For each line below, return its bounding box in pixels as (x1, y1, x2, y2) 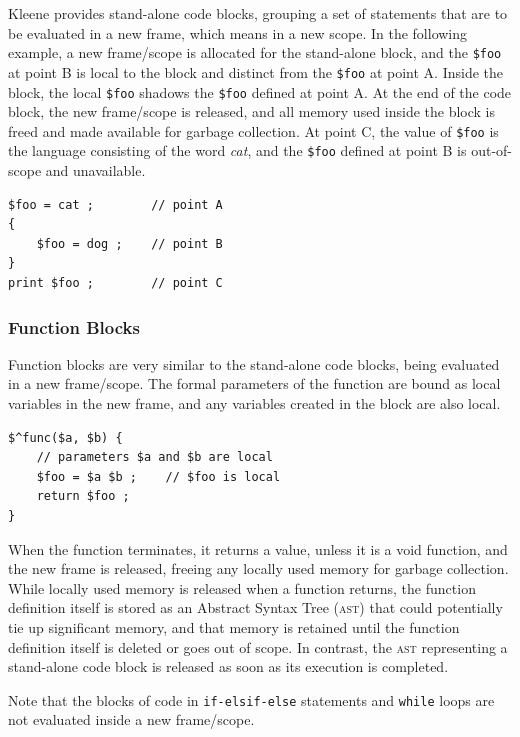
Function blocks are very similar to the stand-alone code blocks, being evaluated (8, 353, 500, 374)
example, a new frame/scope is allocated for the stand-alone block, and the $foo (8, 42, 502, 63)
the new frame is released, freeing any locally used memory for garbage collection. (8, 558, 509, 579)
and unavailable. (45, 160, 146, 181)
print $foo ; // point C (8, 276, 223, 291)
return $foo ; (36, 489, 130, 504)
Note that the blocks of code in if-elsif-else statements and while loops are (8, 689, 495, 710)
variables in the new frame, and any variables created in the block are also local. (8, 393, 501, 414)
